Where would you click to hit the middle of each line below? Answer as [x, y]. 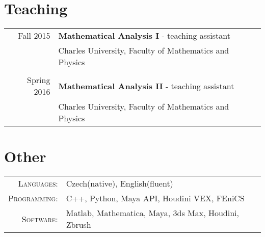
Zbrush [78, 225]
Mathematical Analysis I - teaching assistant [144, 36]
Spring [38, 80]
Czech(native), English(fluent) [120, 183]
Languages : [38, 183]
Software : [40, 219]
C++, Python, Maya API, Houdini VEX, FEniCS [155, 198]
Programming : [33, 198]
